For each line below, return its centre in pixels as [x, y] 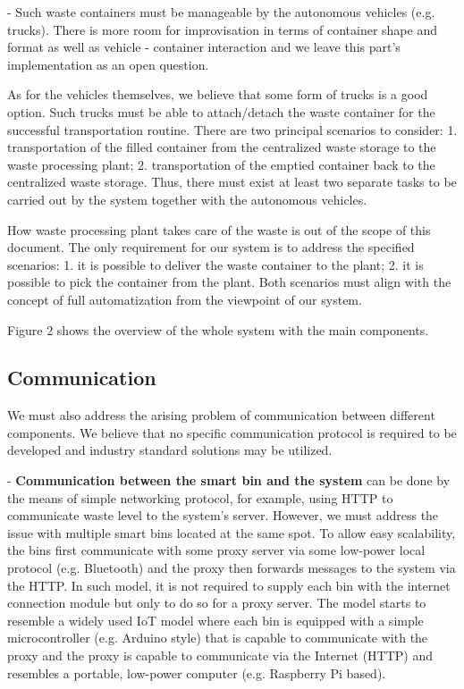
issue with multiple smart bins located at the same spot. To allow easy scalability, [232, 532]
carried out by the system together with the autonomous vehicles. [187, 199]
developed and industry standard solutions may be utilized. [170, 450]
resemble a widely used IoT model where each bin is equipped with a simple [215, 620]
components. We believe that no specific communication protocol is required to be [232, 432]
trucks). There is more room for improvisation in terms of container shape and [222, 29]
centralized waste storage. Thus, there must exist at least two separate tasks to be [232, 182]
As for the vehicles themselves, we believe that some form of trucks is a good [218, 94]
